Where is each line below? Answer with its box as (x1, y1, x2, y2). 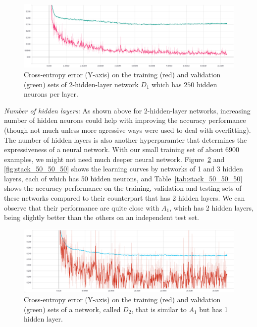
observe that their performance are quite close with (4, 202, 159, 213)
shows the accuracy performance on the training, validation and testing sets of (4, 183, 242, 193)
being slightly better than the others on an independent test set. (4, 212, 199, 222)
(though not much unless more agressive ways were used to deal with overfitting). (4, 124, 251, 135)
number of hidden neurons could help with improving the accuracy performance (4, 115, 246, 125)
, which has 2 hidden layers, (169, 202, 254, 213)
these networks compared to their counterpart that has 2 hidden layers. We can (4, 193, 245, 203)
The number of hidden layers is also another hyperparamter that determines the (4, 134, 247, 145)
